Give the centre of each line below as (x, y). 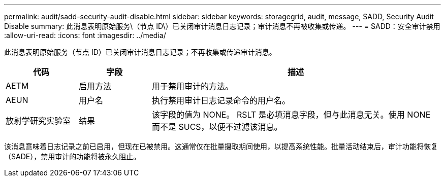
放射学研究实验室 (38, 121)
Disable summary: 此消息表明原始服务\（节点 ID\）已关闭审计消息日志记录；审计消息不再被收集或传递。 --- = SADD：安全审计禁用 (222, 26)
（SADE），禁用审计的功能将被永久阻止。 (72, 156)
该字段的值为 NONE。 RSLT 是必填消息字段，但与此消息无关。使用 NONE (291, 115)
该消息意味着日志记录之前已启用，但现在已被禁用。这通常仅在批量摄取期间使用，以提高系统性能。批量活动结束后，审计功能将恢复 (221, 146)
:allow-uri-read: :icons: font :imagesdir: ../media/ (85, 35)
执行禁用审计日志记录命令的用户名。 (221, 100)
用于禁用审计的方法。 (192, 86)
